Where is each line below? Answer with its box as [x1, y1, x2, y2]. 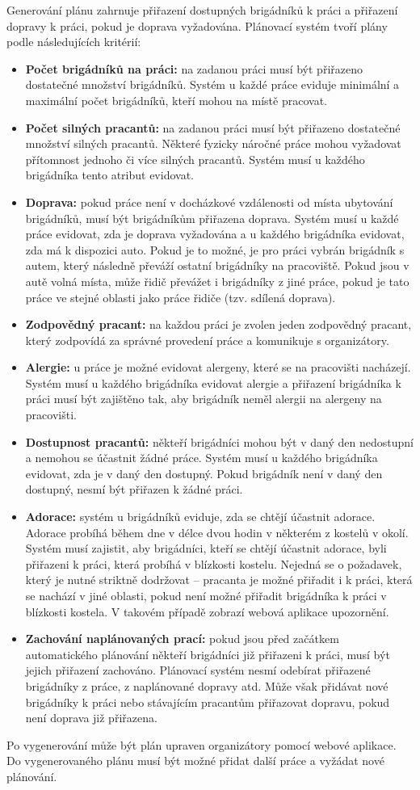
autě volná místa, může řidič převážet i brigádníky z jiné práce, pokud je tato [25, 272, 409, 289]
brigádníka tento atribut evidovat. [25, 166, 194, 183]
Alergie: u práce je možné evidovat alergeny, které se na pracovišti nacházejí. [25, 359, 411, 376]
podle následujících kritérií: [6, 33, 141, 50]
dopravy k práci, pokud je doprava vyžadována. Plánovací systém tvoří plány [6, 17, 388, 34]
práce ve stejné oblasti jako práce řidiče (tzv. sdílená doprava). [25, 288, 336, 305]
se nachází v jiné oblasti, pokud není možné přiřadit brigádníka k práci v [25, 587, 387, 603]
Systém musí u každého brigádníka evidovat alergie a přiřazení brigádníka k [25, 374, 401, 391]
